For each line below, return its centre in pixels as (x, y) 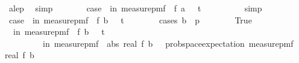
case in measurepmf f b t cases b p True (130, 19)
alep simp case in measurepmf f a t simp (135, 8)
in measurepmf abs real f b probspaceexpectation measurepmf (168, 43)
